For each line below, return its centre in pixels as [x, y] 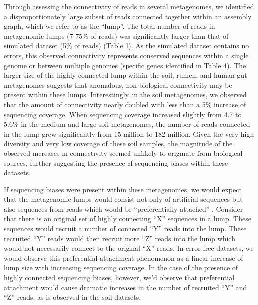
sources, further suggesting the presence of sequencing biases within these [116, 163]
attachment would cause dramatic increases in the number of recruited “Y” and [126, 287]
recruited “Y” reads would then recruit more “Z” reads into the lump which [120, 238]
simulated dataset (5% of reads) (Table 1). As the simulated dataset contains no [127, 46]
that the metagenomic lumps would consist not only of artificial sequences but [123, 199]
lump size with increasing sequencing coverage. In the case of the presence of [121, 267]
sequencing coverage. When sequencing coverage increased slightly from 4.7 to [123, 114]
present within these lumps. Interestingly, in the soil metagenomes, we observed [125, 94]
